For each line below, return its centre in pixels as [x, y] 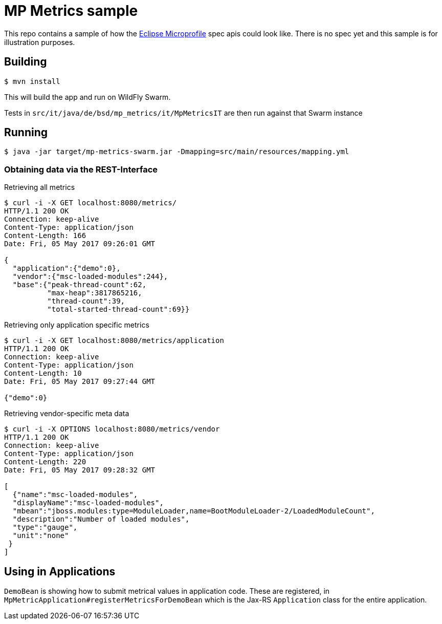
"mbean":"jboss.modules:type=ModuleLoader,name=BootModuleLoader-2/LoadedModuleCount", [194, 511]
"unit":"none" [41, 536]
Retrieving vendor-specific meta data [67, 414]
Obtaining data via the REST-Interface [81, 169]
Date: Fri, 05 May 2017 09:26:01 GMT [80, 244]
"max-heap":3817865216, [95, 293]
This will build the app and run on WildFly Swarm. [87, 97]
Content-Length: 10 [43, 373]
